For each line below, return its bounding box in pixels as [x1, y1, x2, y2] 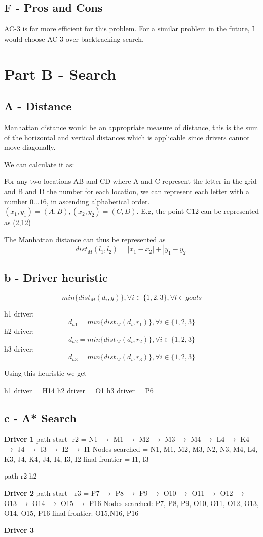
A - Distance [4, 98, 72, 114]
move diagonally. [4, 142, 56, 152]
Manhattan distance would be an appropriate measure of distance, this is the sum [4, 121, 258, 132]
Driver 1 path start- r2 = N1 [4, 433, 98, 444]
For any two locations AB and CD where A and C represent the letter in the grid [4, 176, 257, 186]
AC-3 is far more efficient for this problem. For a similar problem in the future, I [4, 23, 255, 34]
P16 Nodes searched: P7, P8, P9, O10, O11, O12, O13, [89, 497, 259, 508]
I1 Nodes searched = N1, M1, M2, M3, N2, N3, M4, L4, [84, 444, 258, 454]
